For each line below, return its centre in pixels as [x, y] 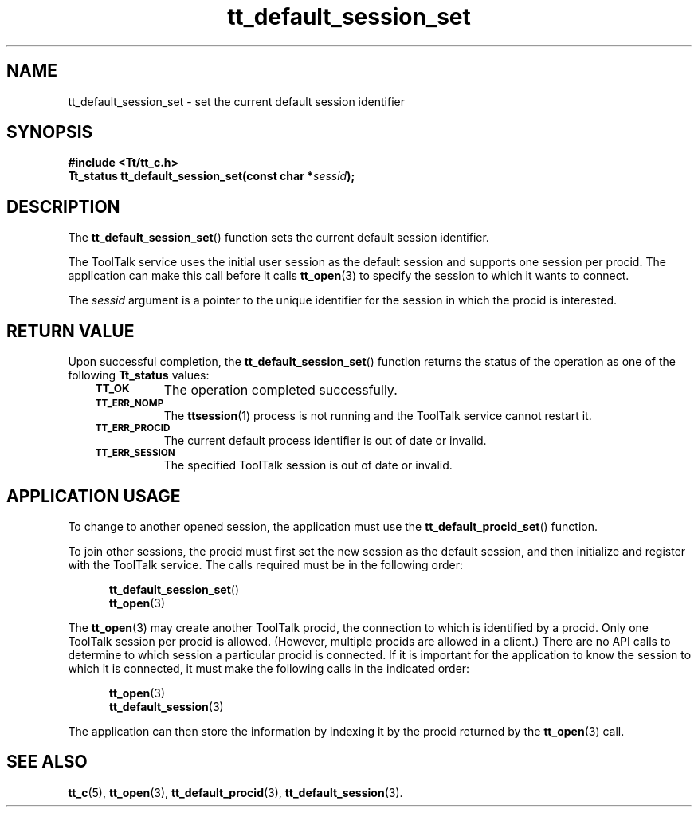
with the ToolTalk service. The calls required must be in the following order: [265, 564]
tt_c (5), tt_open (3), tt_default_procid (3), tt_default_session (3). [235, 792]
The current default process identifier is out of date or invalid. [325, 441]
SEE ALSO [47, 762]
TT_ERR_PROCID [133, 428]
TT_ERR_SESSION [135, 453]
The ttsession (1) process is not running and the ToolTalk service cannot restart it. [378, 416]
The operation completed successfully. [280, 390]
